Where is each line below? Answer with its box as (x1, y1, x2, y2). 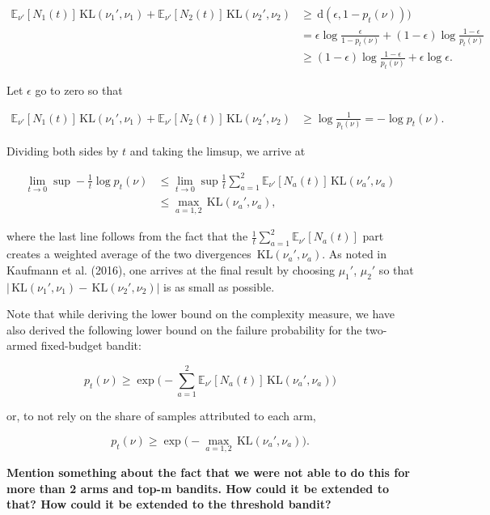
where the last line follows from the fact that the (6, 228, 248, 245)
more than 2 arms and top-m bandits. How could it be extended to (6, 479, 389, 496)
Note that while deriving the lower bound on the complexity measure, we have (6, 305, 395, 322)
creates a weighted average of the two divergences (6, 245, 251, 262)
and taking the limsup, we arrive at (129, 142, 306, 159)
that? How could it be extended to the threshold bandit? (6, 496, 332, 513)
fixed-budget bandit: (40, 337, 142, 354)
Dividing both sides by (6, 142, 119, 159)
